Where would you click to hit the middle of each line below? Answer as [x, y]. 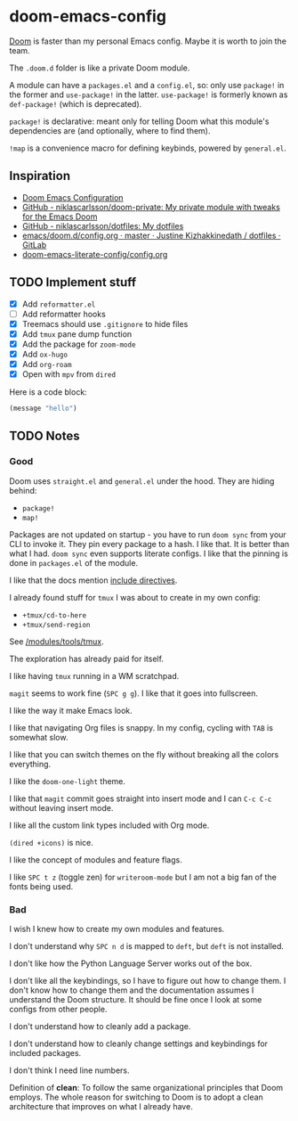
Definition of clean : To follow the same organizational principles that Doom [146, 1087]
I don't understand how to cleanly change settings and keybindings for [139, 1043]
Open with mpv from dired [69, 374]
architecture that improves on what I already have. [101, 1106]
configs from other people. [58, 1009]
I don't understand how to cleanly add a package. [100, 1026]
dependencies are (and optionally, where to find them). [110, 130]
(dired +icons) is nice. [51, 842]
